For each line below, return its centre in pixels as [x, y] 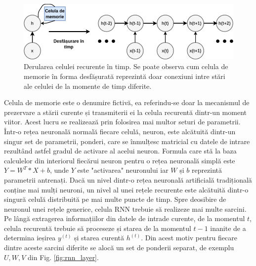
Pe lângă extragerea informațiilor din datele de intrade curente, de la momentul [125, 218]
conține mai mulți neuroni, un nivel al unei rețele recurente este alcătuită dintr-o [126, 189]
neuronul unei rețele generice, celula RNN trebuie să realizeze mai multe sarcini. [125, 209]
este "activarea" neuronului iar [123, 170]
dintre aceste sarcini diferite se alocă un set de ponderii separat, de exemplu [119, 247]
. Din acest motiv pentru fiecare [189, 238]
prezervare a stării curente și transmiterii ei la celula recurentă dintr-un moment [125, 112]
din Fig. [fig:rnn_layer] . [63, 257]
